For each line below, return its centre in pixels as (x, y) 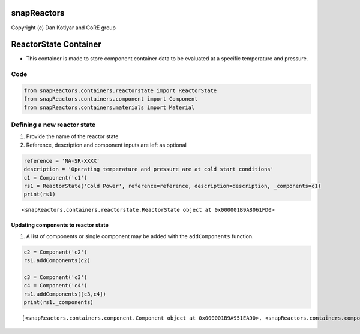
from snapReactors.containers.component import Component (111, 99)
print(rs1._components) (59, 303)
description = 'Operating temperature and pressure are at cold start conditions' (149, 169)
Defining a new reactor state (53, 125)
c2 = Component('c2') (55, 252)
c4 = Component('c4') (55, 286)
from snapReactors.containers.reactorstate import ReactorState (120, 90)
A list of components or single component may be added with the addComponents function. (140, 236)
